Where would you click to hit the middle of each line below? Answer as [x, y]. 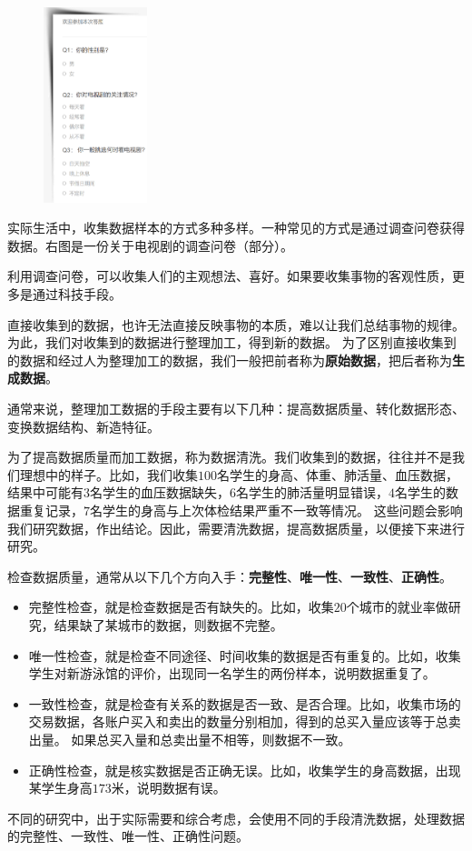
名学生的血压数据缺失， [160, 492]
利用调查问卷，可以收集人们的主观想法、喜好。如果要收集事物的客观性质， [230, 276]
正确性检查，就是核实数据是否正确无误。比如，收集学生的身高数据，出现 [245, 770]
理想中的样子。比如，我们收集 [108, 474]
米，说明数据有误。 [168, 788]
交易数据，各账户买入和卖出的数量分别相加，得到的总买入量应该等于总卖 [245, 721]
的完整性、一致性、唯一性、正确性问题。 [128, 836]
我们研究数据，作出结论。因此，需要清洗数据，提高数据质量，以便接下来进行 [236, 528]
